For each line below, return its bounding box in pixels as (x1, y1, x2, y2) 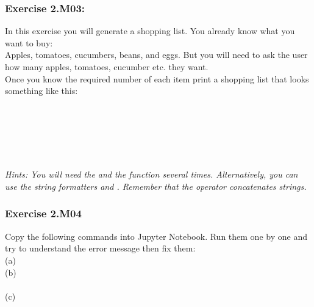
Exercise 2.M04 (5, 206, 82, 221)
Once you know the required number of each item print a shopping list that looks (5, 72, 309, 85)
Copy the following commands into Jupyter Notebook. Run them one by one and (5, 229, 307, 242)
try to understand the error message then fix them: (5, 242, 196, 255)
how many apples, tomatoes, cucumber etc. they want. (5, 60, 209, 73)
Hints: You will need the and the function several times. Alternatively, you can (5, 168, 298, 181)
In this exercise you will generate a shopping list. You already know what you (5, 24, 295, 37)
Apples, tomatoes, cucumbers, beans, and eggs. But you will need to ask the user (5, 48, 308, 61)
